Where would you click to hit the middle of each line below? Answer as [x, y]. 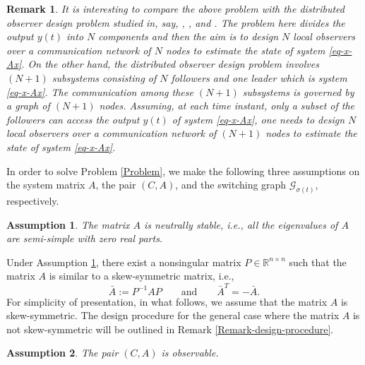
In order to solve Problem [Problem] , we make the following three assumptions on [183, 170]
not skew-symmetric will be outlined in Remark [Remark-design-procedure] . [170, 329]
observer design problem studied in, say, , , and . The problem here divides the [176, 22]
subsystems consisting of [104, 77]
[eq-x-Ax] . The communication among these [100, 91]
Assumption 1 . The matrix [68, 224]
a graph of [28, 106]
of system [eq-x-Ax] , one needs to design [258, 119]
